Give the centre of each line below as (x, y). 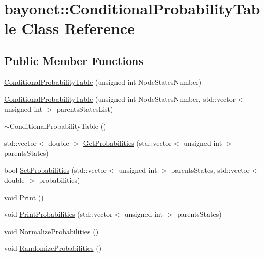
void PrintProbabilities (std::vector (58, 214)
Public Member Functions (74, 60)
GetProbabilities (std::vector (127, 143)
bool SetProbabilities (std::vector (55, 170)
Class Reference (78, 28)
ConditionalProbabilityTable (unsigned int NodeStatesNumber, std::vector (120, 99)
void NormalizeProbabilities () (51, 231)
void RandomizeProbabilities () (53, 248)
